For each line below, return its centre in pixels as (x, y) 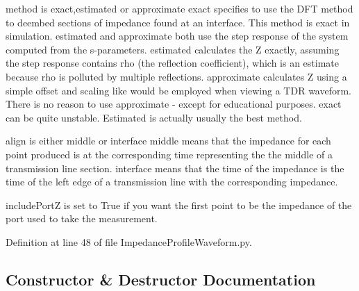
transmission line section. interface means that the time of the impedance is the (175, 168)
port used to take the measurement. (82, 218)
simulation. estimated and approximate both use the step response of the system (177, 36)
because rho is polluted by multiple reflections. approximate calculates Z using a (176, 76)
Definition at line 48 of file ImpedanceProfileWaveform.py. (129, 241)
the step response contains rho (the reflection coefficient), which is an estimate (173, 63)
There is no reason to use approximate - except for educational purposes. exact (174, 104)
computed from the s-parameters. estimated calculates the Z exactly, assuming (173, 49)
